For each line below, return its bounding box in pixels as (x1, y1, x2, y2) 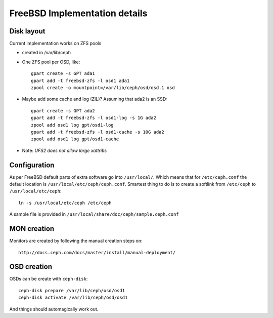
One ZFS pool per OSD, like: (22, 59, 80, 65)
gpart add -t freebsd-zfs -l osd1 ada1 (31, 77, 130, 84)
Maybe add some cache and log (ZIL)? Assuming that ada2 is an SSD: (22, 96, 168, 102)
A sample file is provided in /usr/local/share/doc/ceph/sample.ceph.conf (9, 211, 179, 217)
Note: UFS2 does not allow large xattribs (22, 147, 107, 153)
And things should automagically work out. (9, 306, 99, 312)
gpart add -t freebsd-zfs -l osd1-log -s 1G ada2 (31, 115, 157, 121)
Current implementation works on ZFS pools (9, 41, 102, 47)
